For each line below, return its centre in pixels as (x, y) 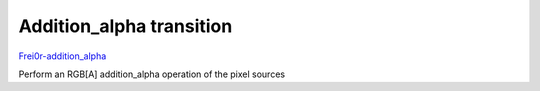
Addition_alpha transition (125, 26)
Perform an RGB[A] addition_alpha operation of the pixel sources (151, 74)
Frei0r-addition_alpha (62, 56)
